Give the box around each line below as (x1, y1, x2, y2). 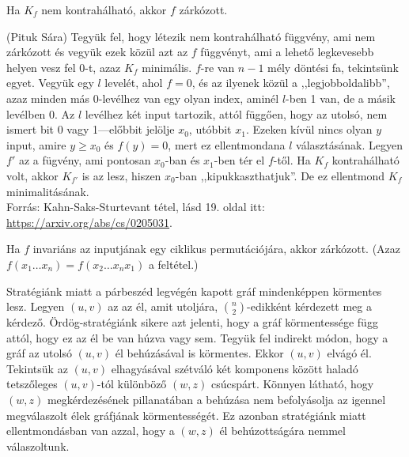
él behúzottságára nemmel (219, 422, 346, 439)
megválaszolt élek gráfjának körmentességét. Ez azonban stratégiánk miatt (6, 406, 366, 423)
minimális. (142, 59, 192, 75)
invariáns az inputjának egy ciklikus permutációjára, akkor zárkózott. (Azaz (32, 240, 401, 257)
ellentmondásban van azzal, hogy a (6, 422, 175, 439)
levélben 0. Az (6, 105, 75, 122)
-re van (200, 59, 235, 75)
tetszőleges (6, 376, 58, 392)
